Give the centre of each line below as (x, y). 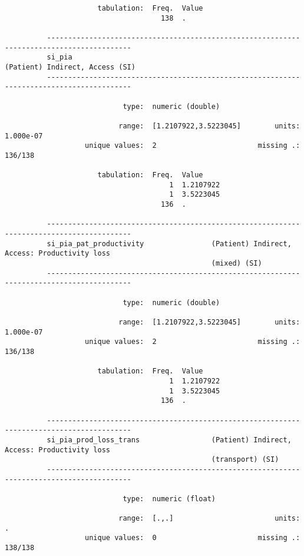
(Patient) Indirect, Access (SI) (70, 67)
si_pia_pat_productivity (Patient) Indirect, (169, 244)
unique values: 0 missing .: (193, 538)
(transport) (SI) (245, 460)
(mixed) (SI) (237, 264)
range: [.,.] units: (209, 519)
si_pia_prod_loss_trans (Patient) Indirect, (169, 440)
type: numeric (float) (169, 499)
